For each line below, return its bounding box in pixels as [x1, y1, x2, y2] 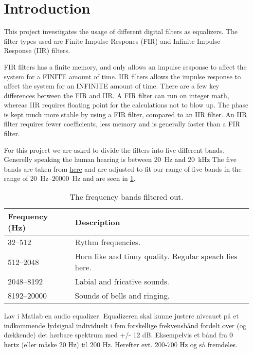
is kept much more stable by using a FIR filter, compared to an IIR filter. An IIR [4, 109, 247, 119]
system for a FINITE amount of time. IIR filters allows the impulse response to [4, 71, 241, 81]
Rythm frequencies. [75, 236, 141, 248]
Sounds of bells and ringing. [75, 290, 170, 301]
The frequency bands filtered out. [70, 191, 183, 203]
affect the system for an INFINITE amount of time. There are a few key [4, 81, 219, 91]
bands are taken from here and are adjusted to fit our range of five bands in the [4, 163, 242, 174]
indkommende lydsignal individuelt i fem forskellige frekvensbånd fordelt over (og [4, 320, 247, 330]
